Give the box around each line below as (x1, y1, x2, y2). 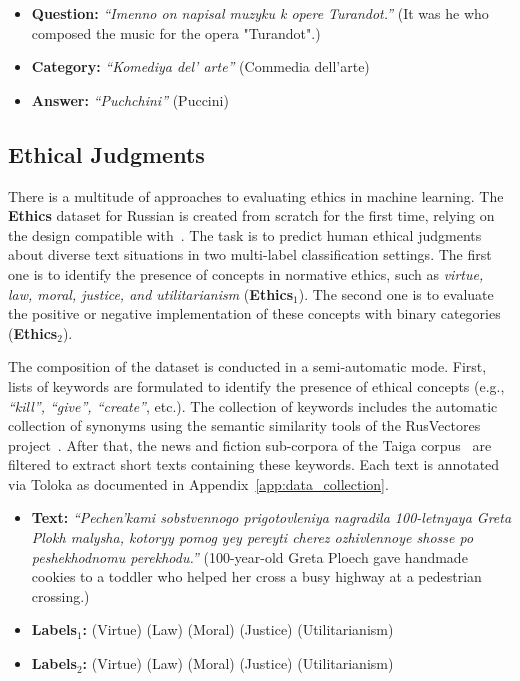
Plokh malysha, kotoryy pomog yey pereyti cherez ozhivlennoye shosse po (31, 527, 474, 548)
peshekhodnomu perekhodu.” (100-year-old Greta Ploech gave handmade (31, 546, 468, 567)
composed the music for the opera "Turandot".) (31, 22, 321, 43)
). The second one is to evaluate (298, 283, 494, 304)
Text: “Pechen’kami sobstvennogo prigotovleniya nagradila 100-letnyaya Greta (31, 507, 512, 528)
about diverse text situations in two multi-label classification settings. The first (8, 244, 492, 265)
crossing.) (31, 585, 90, 606)
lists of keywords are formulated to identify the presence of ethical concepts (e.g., (8, 375, 505, 396)
